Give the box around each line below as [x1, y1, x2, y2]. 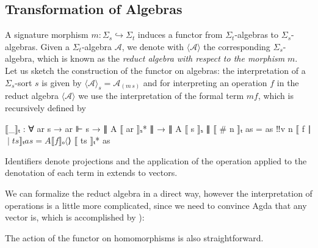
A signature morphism [5, 28, 89, 41]
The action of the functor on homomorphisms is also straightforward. [5, 231, 264, 244]
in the [276, 76, 299, 89]
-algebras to [234, 28, 279, 41]
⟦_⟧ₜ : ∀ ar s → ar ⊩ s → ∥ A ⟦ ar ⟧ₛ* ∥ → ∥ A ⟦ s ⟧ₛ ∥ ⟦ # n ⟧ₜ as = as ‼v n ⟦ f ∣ [5, 122, 312, 134]
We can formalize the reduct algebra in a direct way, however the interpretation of [5, 186, 313, 199]
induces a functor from [137, 28, 223, 41]
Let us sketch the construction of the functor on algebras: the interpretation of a [5, 64, 306, 76]
